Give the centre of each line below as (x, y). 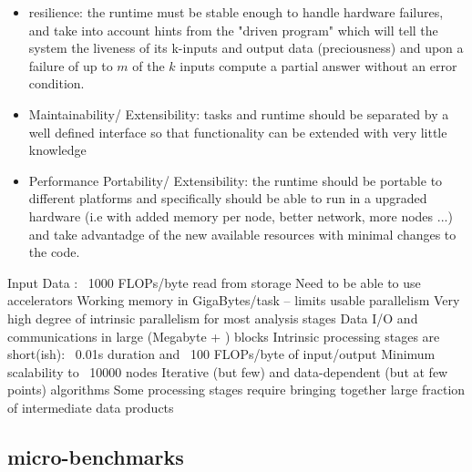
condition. (56, 83)
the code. (54, 252)
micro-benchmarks (96, 456)
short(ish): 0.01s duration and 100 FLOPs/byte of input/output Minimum (221, 354)
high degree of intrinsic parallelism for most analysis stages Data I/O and (213, 318)
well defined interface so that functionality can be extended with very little (238, 132)
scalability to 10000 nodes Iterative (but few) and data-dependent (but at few (228, 371)
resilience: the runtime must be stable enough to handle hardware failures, (236, 12)
